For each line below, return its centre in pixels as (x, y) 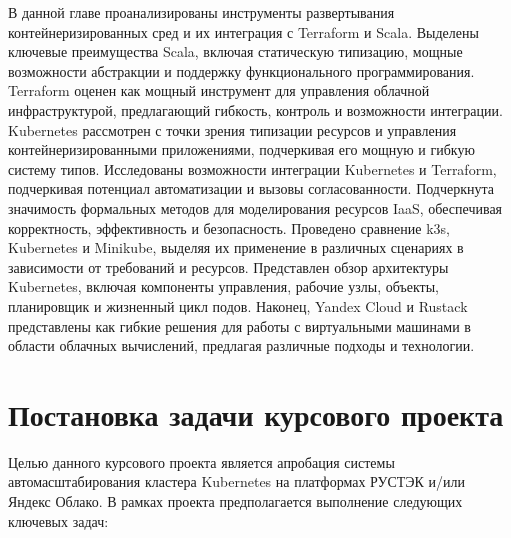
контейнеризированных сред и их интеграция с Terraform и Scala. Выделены (243, 31)
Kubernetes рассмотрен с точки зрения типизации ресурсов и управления (232, 129)
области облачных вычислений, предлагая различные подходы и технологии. (241, 345)
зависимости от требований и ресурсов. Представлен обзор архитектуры (228, 266)
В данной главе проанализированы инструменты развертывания (201, 12)
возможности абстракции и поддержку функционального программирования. (241, 70)
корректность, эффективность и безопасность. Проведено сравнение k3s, (229, 227)
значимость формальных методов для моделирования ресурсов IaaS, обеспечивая (255, 207)
